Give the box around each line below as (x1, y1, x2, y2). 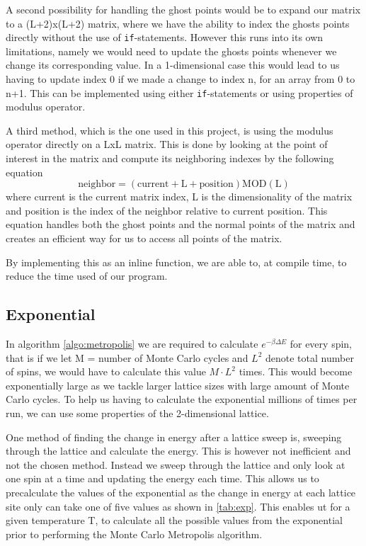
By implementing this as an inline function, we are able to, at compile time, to (6, 254, 347, 269)
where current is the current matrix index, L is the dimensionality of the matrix (6, 189, 353, 204)
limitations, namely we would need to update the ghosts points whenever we (6, 43, 337, 58)
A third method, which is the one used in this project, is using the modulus (6, 123, 333, 137)
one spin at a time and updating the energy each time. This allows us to (6, 471, 319, 486)
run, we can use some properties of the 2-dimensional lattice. (6, 405, 269, 420)
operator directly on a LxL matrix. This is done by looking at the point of (6, 137, 328, 152)
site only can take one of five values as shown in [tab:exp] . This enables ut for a (6, 499, 350, 513)
